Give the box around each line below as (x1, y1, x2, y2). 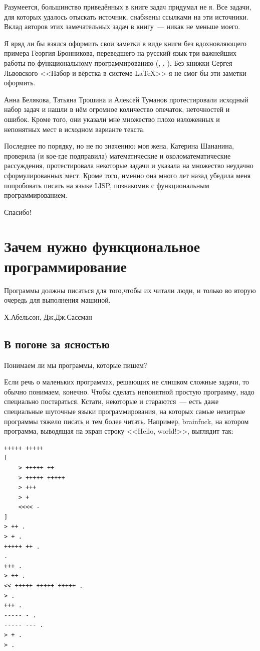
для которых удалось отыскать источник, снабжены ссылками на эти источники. (4, 11, 248, 22)
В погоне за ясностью (4, 336, 110, 351)
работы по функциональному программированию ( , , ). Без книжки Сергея (4, 57, 232, 68)
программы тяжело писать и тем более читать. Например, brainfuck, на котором (4, 416, 249, 426)
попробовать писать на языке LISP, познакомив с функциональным (4, 180, 209, 190)
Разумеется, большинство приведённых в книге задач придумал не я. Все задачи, (4, 2, 251, 12)
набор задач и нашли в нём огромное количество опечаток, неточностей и (4, 104, 230, 114)
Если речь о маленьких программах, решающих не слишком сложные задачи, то (4, 376, 249, 387)
